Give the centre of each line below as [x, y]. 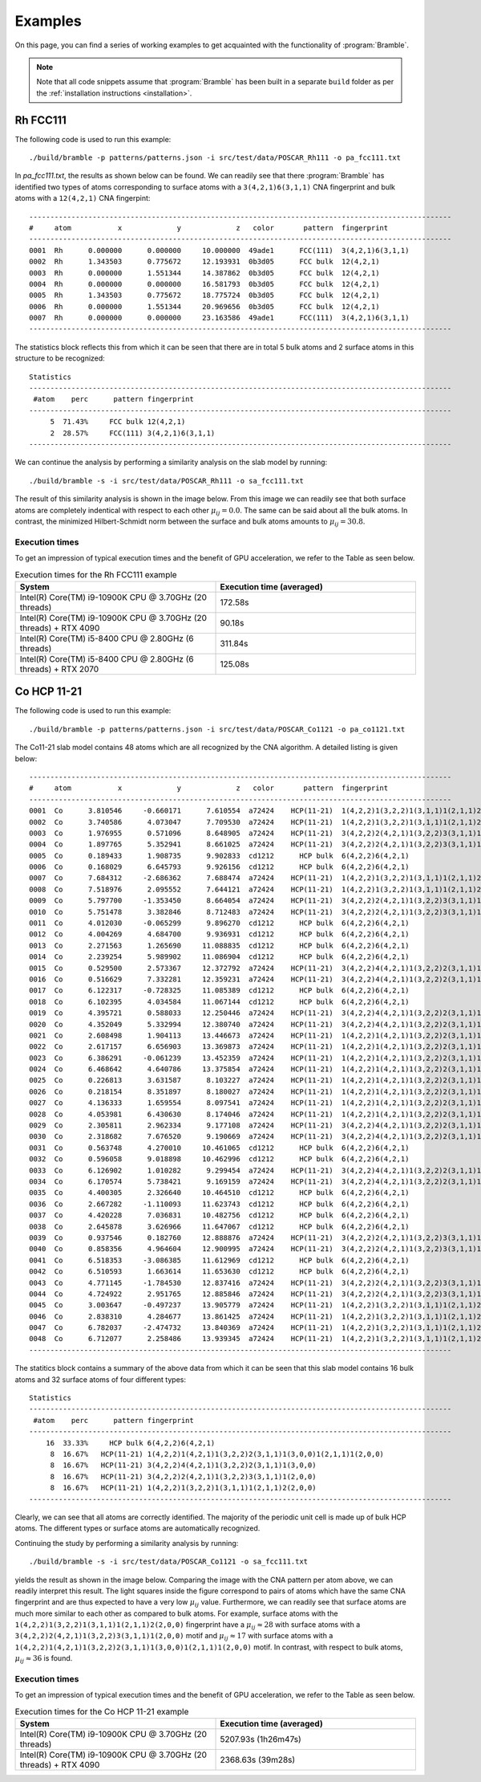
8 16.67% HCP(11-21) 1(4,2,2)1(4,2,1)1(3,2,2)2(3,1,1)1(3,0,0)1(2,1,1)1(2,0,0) [217, 1454]
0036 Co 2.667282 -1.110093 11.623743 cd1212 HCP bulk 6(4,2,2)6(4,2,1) [219, 1204]
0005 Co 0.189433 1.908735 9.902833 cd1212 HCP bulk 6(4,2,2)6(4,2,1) [219, 856]
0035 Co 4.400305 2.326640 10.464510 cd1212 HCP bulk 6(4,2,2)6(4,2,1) [219, 1193]
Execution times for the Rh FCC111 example [96, 574]
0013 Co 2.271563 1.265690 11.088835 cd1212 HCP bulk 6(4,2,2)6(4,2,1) [219, 945]
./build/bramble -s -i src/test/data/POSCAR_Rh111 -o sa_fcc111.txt [166, 481]
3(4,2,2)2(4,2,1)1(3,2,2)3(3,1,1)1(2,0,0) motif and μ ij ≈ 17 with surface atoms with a [174, 1637]
